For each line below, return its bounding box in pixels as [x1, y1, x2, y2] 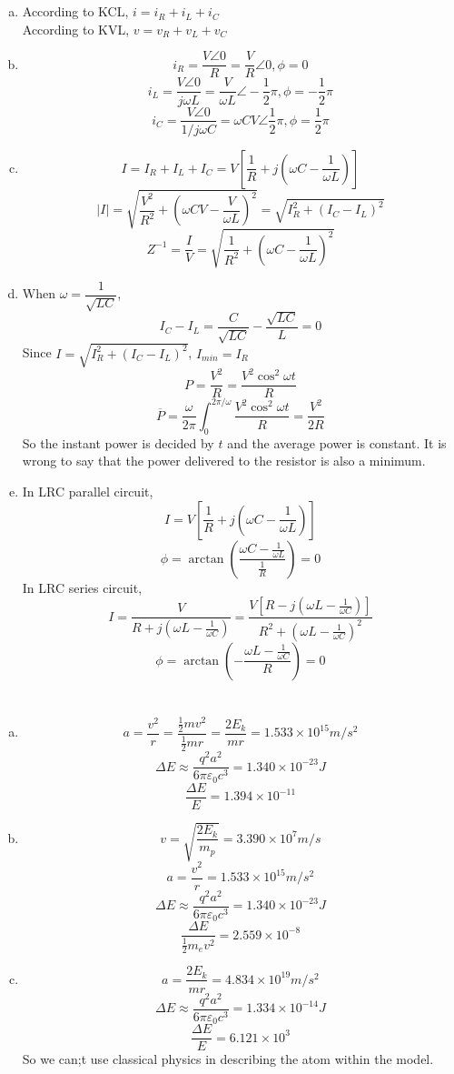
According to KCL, [22, 2, 129, 21]
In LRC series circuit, [22, 577, 143, 597]
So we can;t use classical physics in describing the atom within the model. [22, 1049, 434, 1069]
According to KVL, [22, 19, 130, 38]
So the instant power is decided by [22, 433, 214, 452]
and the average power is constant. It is [227, 433, 447, 452]
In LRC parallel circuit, [22, 481, 153, 500]
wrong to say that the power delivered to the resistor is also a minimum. [22, 451, 426, 470]
